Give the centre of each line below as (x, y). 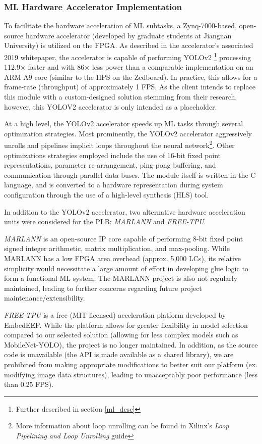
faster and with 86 (56, 67)
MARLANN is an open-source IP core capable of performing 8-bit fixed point (124, 238)
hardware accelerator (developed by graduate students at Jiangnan (128, 35)
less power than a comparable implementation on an (173, 67)
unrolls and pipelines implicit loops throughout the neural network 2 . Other (119, 144)
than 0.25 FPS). (29, 384)
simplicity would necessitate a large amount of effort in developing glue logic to (126, 268)
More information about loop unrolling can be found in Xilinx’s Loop (122, 426)
